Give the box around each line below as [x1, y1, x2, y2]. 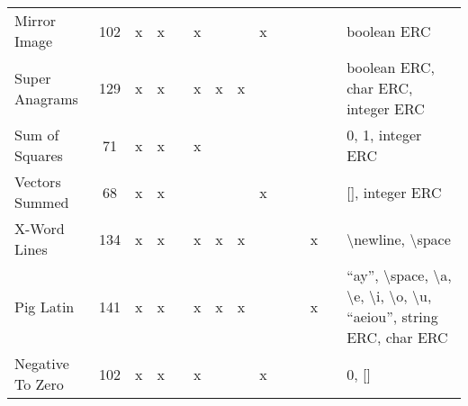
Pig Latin [14, 295, 75, 317]
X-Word [14, 218, 65, 239]
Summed [14, 192, 69, 212]
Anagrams [14, 87, 78, 109]
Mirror [14, 10, 56, 31]
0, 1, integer [346, 124, 422, 145]
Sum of [14, 124, 59, 145]
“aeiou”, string [346, 306, 438, 327]
